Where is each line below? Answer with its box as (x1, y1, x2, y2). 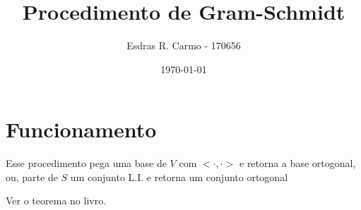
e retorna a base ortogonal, (239, 156, 356, 171)
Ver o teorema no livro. (6, 193, 107, 208)
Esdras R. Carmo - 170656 (126, 38, 241, 53)
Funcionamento (6, 115, 157, 144)
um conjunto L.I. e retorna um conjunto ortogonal (70, 169, 288, 184)
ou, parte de (6, 169, 58, 184)
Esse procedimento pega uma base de (6, 156, 167, 171)
